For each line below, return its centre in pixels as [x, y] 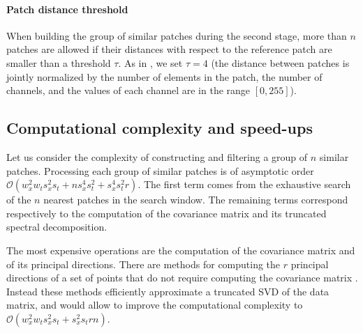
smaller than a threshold [59, 62]
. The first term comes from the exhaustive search [244, 184]
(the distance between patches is [280, 62]
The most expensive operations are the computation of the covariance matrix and [181, 250]
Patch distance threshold [67, 9]
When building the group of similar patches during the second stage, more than [177, 35]
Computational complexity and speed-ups [160, 128]
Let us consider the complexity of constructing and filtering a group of [157, 156]
